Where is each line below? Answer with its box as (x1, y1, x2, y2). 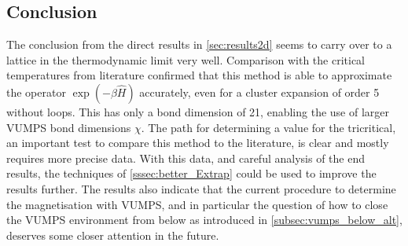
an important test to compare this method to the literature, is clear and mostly (6, 134, 389, 151)
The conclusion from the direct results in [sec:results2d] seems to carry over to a (6, 36, 392, 53)
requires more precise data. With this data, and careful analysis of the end (6, 149, 365, 166)
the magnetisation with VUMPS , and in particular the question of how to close (6, 196, 388, 212)
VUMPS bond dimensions (6, 119, 131, 135)
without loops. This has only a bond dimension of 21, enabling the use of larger (6, 103, 390, 119)
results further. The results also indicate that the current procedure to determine (6, 180, 396, 196)
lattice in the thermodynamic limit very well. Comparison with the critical (6, 51, 366, 68)
